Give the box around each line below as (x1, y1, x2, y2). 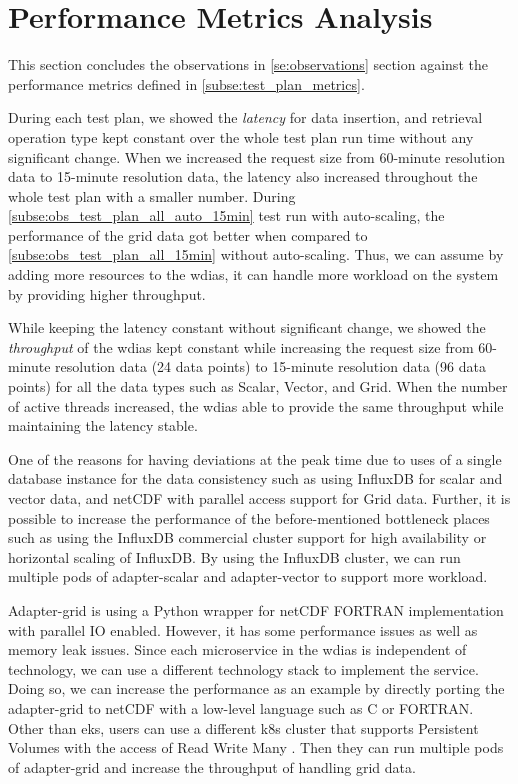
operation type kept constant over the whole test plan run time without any (8, 126, 474, 147)
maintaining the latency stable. (8, 415, 198, 436)
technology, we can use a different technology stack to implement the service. (8, 658, 479, 679)
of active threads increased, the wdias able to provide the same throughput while (8, 395, 504, 416)
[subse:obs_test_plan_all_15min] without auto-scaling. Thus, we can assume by (8, 244, 504, 265)
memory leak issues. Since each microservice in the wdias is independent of (8, 639, 467, 660)
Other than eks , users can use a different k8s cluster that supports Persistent (8, 717, 479, 738)
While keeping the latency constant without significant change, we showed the (8, 317, 486, 338)
